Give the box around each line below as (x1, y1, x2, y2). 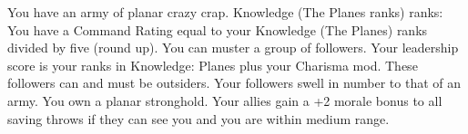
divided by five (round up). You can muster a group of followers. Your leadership (7, 38, 459, 57)
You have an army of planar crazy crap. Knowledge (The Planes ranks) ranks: (7, 3, 443, 21)
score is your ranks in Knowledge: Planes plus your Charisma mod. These (7, 55, 418, 74)
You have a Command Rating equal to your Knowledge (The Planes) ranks (7, 20, 428, 39)
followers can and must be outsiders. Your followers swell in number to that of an (7, 73, 462, 92)
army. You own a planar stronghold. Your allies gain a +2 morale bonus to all (7, 91, 443, 110)
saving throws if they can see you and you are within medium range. (7, 109, 390, 128)
